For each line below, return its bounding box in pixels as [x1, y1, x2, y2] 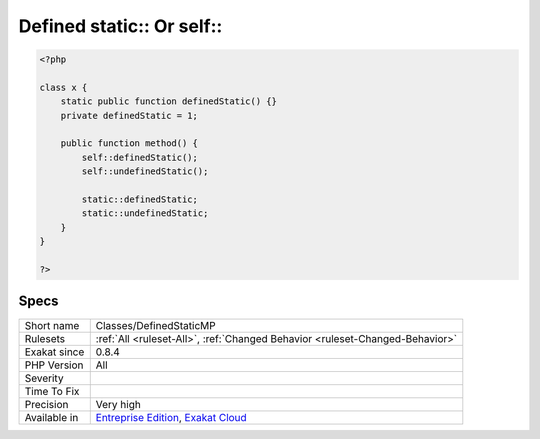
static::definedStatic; [81, 194, 199, 205]
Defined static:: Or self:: [18, 15, 223, 37]
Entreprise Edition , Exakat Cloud [95, 410, 247, 424]
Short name [24, 318, 80, 332]
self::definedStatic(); [81, 151, 199, 163]
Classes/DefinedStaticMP [95, 318, 216, 332]
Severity [24, 371, 64, 385]
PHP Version [24, 358, 84, 372]
